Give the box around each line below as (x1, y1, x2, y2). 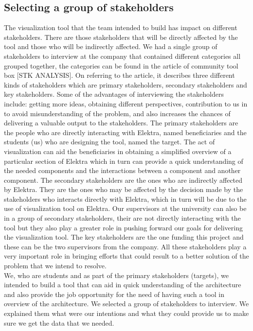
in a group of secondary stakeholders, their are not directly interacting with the (4, 213, 241, 223)
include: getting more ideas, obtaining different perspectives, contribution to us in (4, 98, 248, 108)
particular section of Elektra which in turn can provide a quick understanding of (4, 156, 243, 166)
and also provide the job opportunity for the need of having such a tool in (4, 289, 224, 299)
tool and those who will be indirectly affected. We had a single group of (4, 41, 217, 52)
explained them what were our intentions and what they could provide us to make (4, 308, 249, 318)
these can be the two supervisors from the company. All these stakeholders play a (4, 241, 247, 251)
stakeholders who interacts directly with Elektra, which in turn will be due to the (4, 193, 247, 204)
